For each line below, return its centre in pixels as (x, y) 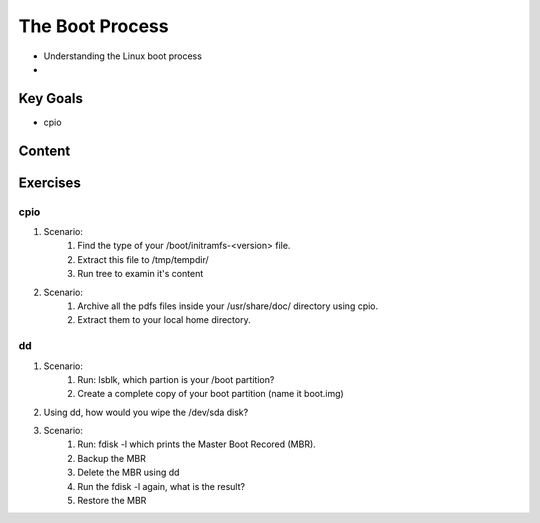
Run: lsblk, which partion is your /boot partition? (176, 379)
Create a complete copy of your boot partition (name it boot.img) (210, 394)
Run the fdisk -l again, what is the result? (161, 486)
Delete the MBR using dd (128, 472)
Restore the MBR (112, 501)
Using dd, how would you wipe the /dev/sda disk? (146, 412)
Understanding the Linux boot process (122, 56)
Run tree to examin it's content (140, 274)
